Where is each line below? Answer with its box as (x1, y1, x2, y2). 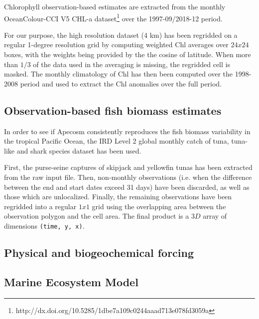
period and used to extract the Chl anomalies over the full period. (20, 78, 222, 88)
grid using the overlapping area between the (92, 201, 226, 211)
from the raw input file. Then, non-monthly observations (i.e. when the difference (4, 171, 252, 182)
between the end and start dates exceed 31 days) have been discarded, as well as (4, 181, 250, 192)
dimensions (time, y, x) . (4, 220, 85, 231)
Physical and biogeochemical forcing (4, 245, 194, 260)
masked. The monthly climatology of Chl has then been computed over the (4, 69, 233, 79)
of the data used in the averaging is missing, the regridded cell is (33, 59, 230, 69)
